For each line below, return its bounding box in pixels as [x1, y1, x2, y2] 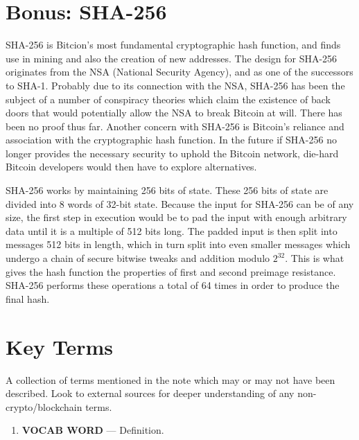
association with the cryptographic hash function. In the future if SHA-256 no [6, 132, 337, 147]
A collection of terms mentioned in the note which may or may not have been [6, 372, 335, 387]
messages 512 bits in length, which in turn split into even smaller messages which [6, 237, 351, 252]
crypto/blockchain [6, 399, 82, 414]
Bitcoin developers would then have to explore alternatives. [6, 159, 257, 174]
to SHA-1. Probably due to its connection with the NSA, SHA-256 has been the [6, 78, 345, 92]
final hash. [6, 291, 50, 306]
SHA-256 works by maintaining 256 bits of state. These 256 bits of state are [6, 183, 329, 197]
